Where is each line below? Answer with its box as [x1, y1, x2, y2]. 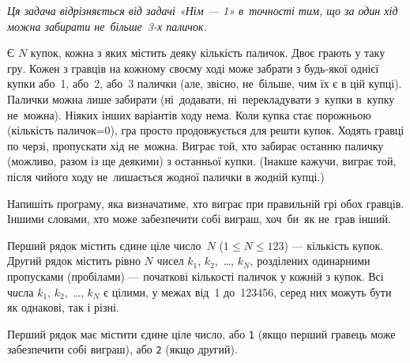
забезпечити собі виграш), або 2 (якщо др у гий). [7, 341, 238, 357]
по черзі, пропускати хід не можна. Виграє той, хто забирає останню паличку [7, 137, 384, 153]
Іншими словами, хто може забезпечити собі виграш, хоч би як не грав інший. [7, 210, 391, 227]
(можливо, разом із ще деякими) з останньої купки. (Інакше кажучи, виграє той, [7, 153, 397, 169]
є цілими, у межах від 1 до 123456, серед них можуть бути [103, 283, 392, 300]
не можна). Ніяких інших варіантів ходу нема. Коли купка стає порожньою [7, 106, 371, 123]
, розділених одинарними [250, 252, 371, 269]
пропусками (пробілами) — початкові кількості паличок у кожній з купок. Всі [7, 267, 384, 284]
